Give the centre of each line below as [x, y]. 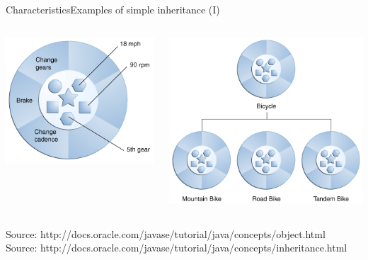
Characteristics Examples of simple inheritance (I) [113, 9]
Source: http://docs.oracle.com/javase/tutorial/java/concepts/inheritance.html [177, 248]
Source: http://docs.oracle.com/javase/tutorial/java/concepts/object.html [166, 233]
